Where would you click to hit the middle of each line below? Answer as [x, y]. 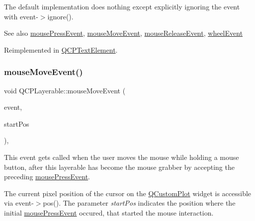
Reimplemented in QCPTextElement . [61, 49]
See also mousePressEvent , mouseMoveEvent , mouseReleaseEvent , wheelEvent [124, 33]
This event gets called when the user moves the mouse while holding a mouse [122, 157]
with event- [21, 16]
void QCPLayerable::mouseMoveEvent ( [65, 90]
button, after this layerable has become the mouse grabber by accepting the [119, 167]
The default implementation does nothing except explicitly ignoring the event [122, 6]
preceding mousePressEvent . [47, 177]
